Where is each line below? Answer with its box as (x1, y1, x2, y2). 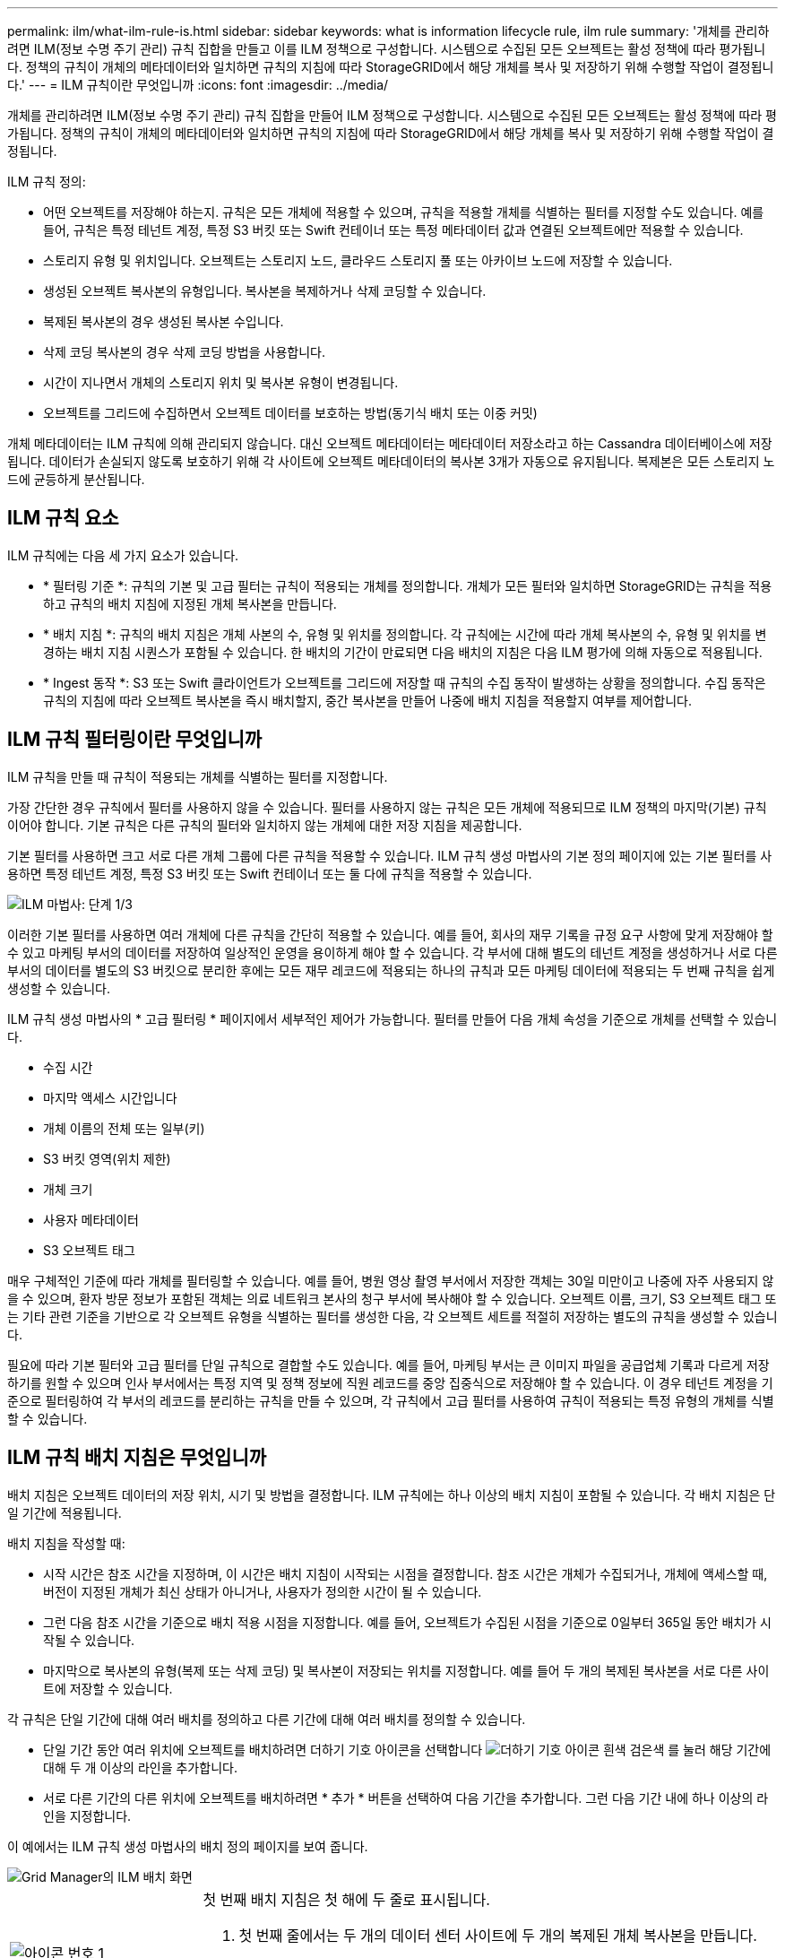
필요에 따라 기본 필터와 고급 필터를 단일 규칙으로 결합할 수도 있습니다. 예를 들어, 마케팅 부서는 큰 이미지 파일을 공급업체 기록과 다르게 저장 (7, 1356, 770, 1373)
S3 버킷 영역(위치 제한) (43, 1150, 171, 1166)
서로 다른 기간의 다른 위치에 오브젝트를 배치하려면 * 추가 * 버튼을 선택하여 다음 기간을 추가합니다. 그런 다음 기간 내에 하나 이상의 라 (43, 1789, 769, 1806)
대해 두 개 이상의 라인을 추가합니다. (43, 1759, 237, 1775)
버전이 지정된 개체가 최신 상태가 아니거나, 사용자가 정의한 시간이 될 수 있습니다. (43, 1583, 482, 1599)
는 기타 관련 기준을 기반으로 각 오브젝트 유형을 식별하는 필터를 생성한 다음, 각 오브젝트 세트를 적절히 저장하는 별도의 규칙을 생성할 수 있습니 (7, 1308, 778, 1324)
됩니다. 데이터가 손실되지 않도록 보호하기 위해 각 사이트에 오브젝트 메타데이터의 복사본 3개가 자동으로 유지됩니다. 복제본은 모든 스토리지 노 (7, 454, 775, 469)
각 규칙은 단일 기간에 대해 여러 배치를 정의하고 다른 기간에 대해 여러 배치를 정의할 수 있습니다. (7, 1711, 526, 1727)
